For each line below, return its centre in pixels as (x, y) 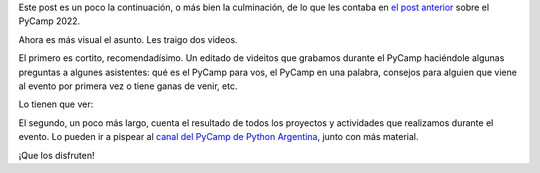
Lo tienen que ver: (56, 104)
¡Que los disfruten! (56, 155)
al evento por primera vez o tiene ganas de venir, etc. (128, 86)
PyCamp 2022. (49, 21)
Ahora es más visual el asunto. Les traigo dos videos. (128, 39)
